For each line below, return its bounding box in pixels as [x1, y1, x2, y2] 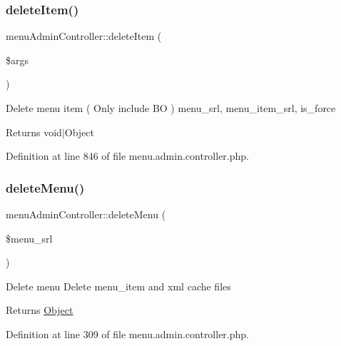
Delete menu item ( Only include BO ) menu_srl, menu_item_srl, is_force [6, 101, 336, 115]
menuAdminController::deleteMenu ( [6, 207, 166, 221]
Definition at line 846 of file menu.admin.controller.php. [6, 148, 249, 163]
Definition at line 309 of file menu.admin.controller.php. [6, 326, 249, 341]
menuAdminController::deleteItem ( [6, 29, 162, 44]
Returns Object [6, 302, 73, 317]
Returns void [6, 124, 62, 139]
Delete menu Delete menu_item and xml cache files [6, 278, 231, 293]
